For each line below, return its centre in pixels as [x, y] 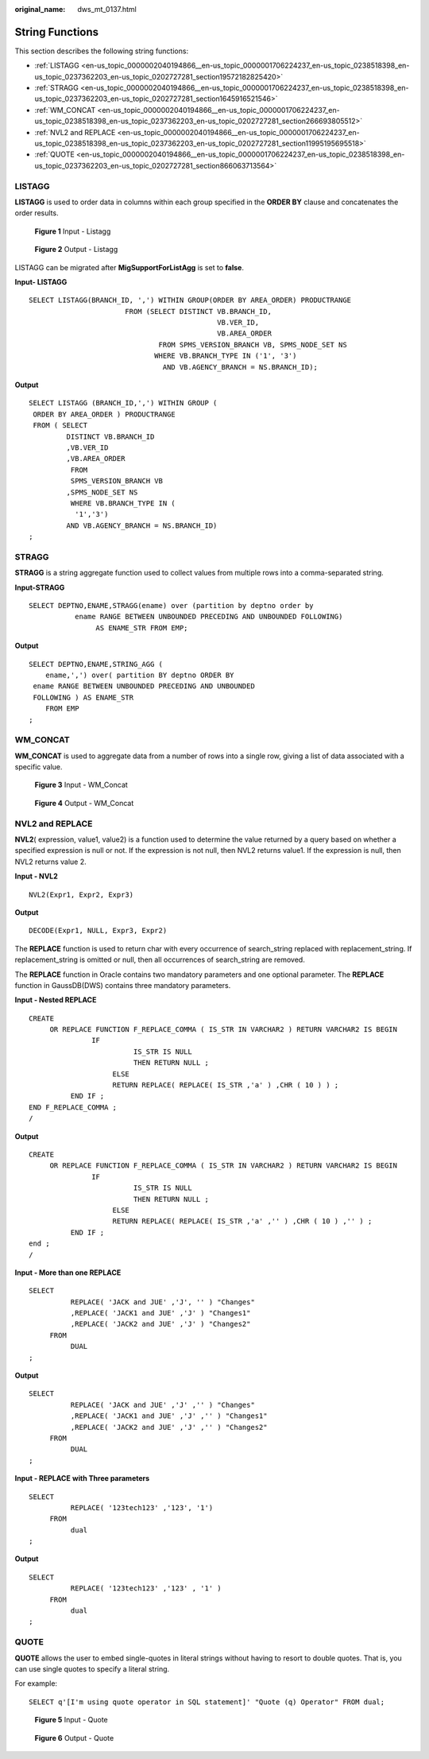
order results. [37, 213]
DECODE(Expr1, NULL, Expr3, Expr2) [98, 931]
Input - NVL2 [37, 876]
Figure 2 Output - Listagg [76, 250]
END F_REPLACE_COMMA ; [73, 1107]
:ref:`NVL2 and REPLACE [75, 132]
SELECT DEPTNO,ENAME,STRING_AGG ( [96, 664]
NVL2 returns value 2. [50, 862]
